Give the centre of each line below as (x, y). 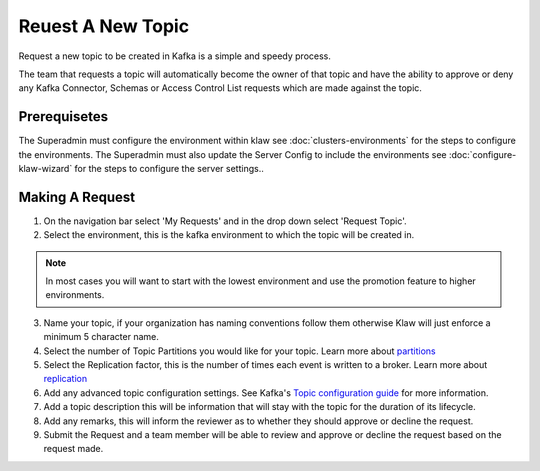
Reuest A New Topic (104, 26)
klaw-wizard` (45, 169)
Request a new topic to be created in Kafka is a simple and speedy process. (175, 56)
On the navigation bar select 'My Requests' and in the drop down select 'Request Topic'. (225, 221)
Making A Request (76, 196)
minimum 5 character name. (101, 337)
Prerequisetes (63, 116)
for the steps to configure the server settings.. (169, 169)
